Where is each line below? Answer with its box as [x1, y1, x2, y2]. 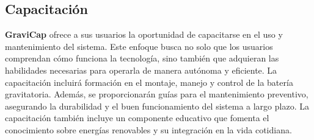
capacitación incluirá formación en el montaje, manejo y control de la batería [5, 75, 293, 88]
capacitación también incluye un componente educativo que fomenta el [5, 111, 269, 124]
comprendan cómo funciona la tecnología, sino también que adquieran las [5, 52, 279, 65]
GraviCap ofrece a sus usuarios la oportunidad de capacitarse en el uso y [5, 28, 283, 41]
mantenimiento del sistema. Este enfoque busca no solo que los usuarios [5, 40, 273, 52]
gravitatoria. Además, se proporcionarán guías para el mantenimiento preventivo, [5, 88, 309, 100]
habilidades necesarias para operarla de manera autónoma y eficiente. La [5, 63, 277, 76]
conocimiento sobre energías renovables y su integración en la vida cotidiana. [5, 123, 292, 136]
